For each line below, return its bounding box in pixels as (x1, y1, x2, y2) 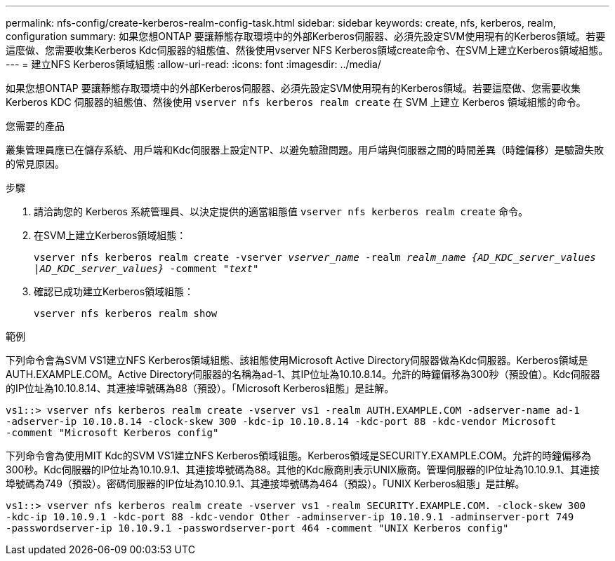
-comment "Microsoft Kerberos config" (6, 427, 219, 438)
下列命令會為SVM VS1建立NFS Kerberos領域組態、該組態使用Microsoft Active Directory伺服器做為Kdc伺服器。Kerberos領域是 (6, 354, 588, 366)
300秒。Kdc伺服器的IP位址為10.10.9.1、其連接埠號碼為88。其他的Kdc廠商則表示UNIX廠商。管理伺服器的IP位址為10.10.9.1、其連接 (6, 464, 600, 475)
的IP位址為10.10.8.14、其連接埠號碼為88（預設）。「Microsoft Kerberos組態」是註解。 (6, 382, 395, 394)
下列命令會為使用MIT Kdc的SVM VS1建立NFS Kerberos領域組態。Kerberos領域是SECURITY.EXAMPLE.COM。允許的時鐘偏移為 (6, 450, 591, 461)
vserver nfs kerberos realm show (34, 308, 218, 319)
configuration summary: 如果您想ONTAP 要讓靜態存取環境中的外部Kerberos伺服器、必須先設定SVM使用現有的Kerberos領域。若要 (6, 30, 606, 42)
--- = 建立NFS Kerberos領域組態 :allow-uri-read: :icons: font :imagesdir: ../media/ (6, 58, 381, 70)
